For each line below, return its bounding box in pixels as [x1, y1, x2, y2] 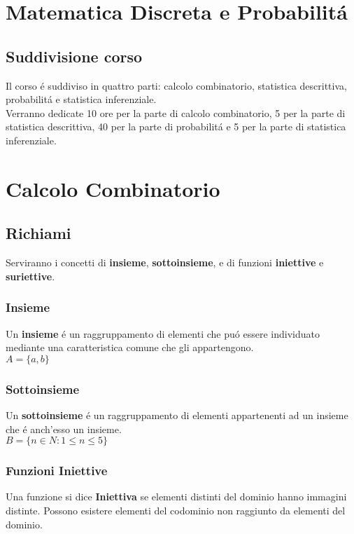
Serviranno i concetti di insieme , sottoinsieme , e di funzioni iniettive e [6, 255, 324, 270]
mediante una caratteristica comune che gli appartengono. [6, 340, 254, 355]
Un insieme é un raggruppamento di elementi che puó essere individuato [6, 326, 320, 341]
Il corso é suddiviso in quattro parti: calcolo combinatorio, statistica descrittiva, [6, 78, 347, 93]
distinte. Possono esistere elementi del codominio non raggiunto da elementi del [6, 502, 346, 517]
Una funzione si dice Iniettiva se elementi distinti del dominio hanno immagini [6, 489, 347, 504]
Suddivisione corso [6, 45, 143, 67]
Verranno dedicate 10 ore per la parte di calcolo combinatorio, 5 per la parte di [6, 105, 346, 120]
